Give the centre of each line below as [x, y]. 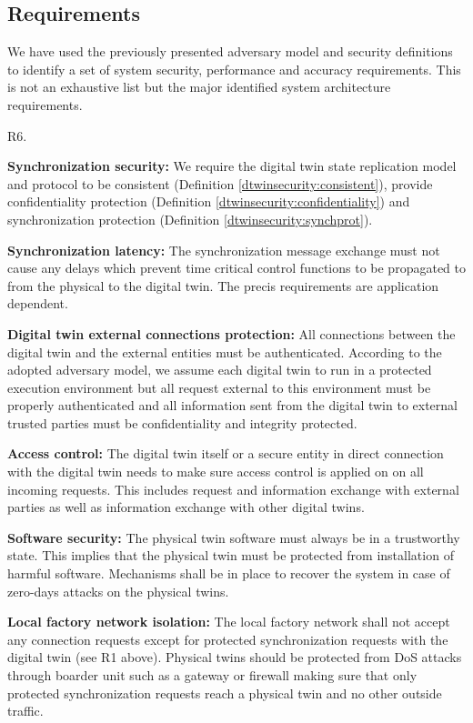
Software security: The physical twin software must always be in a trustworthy [234, 537]
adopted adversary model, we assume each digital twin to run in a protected [220, 370]
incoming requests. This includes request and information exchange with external [233, 489]
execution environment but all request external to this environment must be [219, 387]
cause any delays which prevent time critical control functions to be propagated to [236, 268]
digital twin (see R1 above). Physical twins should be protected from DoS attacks [235, 657]
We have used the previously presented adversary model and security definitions [230, 51]
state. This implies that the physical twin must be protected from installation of [231, 555]
